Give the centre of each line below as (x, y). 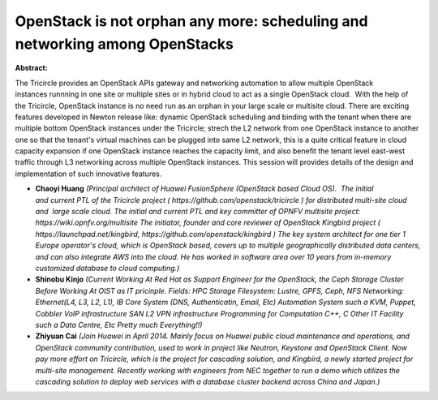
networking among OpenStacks (125, 44)
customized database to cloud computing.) (107, 268)
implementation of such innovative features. (88, 174)
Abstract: (31, 68)
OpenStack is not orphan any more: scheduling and (191, 21)
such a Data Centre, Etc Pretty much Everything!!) (119, 325)
